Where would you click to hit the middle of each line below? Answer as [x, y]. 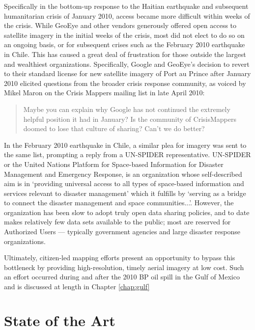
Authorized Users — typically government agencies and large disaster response [122, 232]
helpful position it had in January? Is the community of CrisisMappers [130, 119]
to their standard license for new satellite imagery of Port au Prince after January [127, 73]
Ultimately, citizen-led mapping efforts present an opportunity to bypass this [120, 258]
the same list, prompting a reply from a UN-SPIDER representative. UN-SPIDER [127, 154]
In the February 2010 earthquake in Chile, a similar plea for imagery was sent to [125, 145]
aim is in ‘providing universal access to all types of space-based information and [124, 183]
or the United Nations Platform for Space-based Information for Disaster [114, 164]
